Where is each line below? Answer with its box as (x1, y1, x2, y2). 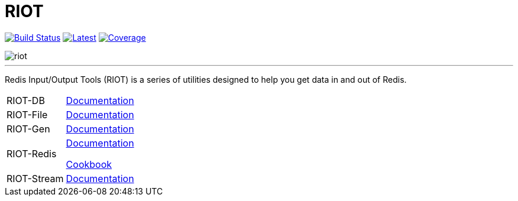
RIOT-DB (7, 94, 45, 106)
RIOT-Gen (7, 122, 50, 135)
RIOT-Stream (7, 172, 64, 184)
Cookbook (66, 158, 112, 170)
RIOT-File (7, 108, 48, 121)
